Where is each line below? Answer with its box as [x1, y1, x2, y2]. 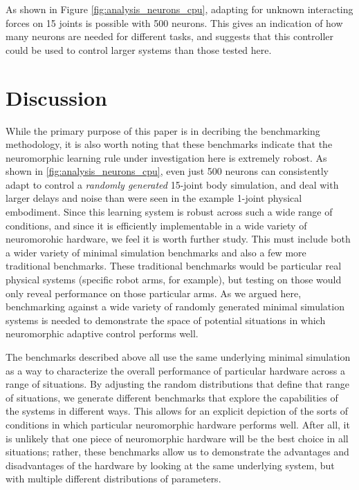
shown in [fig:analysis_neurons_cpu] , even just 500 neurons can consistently [6, 164, 329, 178]
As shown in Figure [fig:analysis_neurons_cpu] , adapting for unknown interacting [6, 2, 353, 16]
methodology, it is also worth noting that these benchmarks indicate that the [6, 137, 333, 151]
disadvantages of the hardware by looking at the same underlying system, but [6, 458, 335, 472]
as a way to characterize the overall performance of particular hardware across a [6, 363, 345, 377]
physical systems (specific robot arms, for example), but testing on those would [6, 272, 342, 287]
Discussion [6, 83, 107, 111]
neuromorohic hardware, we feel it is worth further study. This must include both [6, 232, 351, 246]
